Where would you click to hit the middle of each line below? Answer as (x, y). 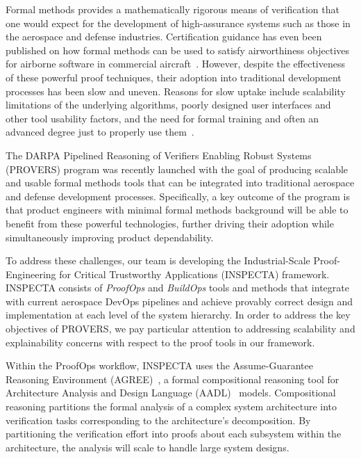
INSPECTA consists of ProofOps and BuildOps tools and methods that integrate (177, 288)
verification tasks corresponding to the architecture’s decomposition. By (158, 420)
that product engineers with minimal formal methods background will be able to (177, 210)
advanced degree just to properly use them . (100, 132)
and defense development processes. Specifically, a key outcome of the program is (178, 196)
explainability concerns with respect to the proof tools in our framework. (160, 342)
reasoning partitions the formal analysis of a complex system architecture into (171, 406)
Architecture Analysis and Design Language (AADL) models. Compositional (171, 393)
